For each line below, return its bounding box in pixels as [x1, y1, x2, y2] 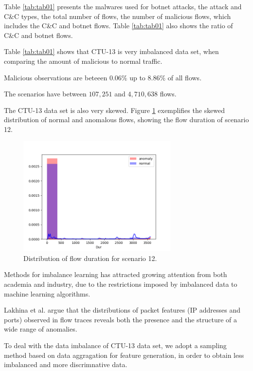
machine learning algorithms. [4, 288, 90, 298]
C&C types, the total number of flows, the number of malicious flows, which [4, 11, 231, 21]
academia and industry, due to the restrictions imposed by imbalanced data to [4, 279, 237, 289]
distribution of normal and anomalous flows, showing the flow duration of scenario [4, 114, 249, 125]
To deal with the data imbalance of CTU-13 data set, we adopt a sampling [4, 340, 227, 351]
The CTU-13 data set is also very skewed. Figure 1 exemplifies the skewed [4, 105, 225, 115]
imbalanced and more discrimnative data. [4, 359, 127, 370]
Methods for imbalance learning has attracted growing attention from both [4, 269, 227, 279]
